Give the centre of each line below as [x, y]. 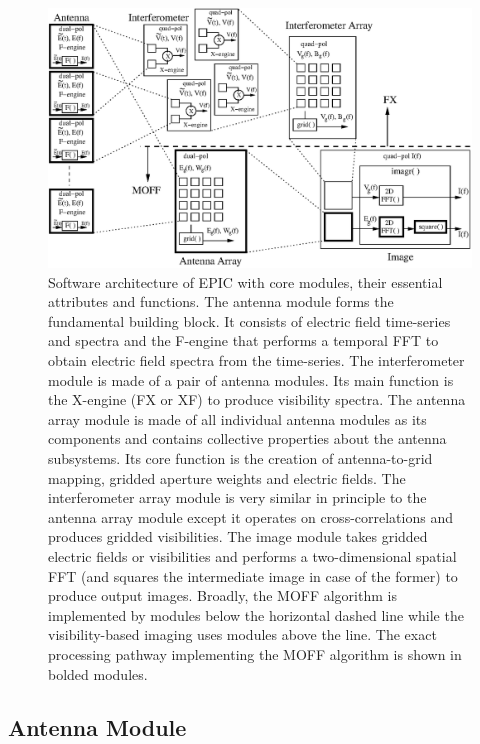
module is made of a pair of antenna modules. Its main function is [251, 379]
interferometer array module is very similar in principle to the [237, 497]
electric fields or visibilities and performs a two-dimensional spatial [252, 555]
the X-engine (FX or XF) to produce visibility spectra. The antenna [257, 399]
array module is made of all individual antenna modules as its [237, 418]
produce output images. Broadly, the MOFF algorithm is [222, 595]
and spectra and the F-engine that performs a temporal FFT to [243, 340]
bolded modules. [98, 673]
